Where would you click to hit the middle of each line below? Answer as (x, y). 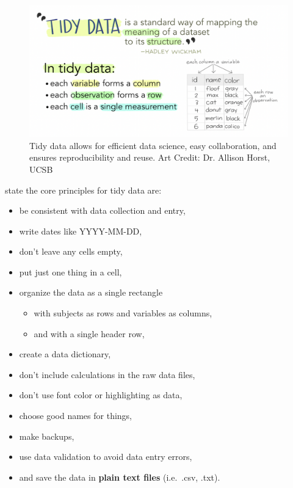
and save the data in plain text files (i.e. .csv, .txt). (120, 477)
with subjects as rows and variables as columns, (123, 313)
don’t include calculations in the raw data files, (107, 374)
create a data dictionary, (65, 354)
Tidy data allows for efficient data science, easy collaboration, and (153, 145)
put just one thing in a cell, (71, 271)
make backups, (47, 436)
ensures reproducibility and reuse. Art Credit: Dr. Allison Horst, (150, 157)
